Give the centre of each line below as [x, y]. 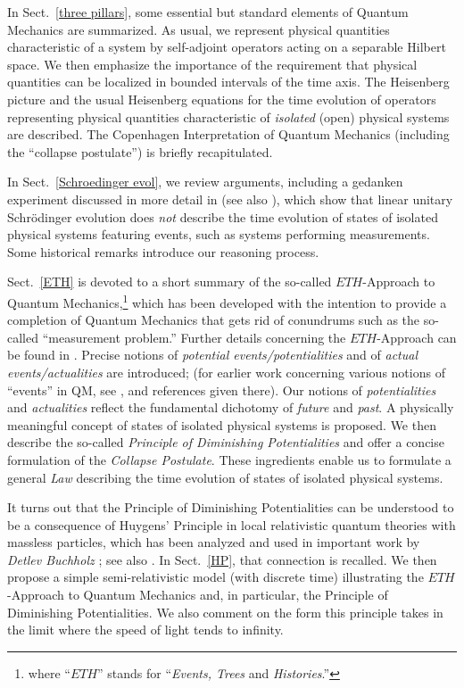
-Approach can [417, 337]
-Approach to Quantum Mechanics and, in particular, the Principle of [198, 595]
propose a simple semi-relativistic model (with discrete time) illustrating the [215, 577]
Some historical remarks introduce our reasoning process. [163, 251]
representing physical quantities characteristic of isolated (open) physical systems [228, 116]
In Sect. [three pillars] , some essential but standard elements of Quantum [208, 12]
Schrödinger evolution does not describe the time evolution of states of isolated [223, 216]
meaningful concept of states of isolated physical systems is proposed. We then [222, 424]
